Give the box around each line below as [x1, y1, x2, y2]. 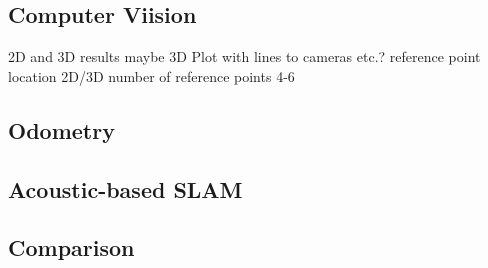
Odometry [8, 114, 115, 145]
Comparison [8, 232, 135, 263]
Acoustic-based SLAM [8, 173, 243, 204]
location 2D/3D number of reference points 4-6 [8, 65, 295, 86]
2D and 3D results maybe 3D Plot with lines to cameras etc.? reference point [8, 46, 481, 67]
